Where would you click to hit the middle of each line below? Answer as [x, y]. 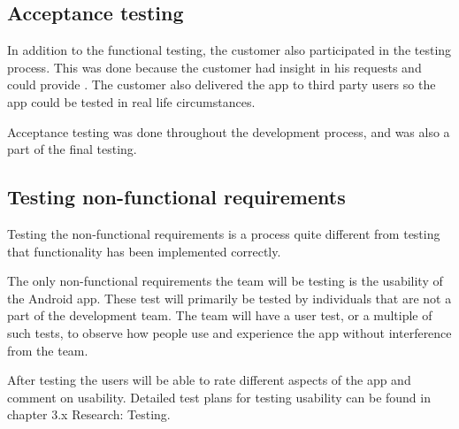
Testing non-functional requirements [176, 197]
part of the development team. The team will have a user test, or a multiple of [220, 315]
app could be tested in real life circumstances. [131, 101]
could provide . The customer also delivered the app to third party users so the [222, 84]
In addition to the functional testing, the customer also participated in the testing [229, 50]
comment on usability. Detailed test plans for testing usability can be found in [219, 397]
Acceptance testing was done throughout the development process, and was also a [229, 131]
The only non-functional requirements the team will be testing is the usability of [225, 281]
